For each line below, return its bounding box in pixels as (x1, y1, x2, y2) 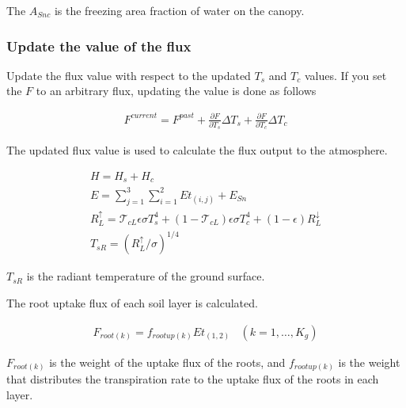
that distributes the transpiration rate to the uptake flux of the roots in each (6, 371, 379, 387)
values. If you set (304, 67, 387, 83)
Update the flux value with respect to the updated (6, 67, 251, 83)
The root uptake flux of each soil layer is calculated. (6, 295, 258, 311)
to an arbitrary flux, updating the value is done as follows (36, 82, 317, 99)
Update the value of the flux (6, 36, 192, 55)
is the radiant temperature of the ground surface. (26, 268, 265, 284)
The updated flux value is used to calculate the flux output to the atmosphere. (6, 142, 388, 158)
